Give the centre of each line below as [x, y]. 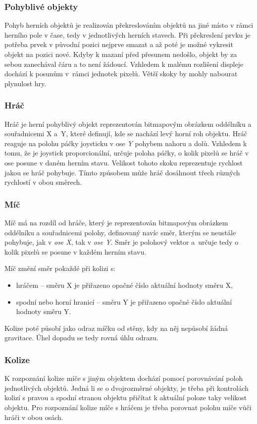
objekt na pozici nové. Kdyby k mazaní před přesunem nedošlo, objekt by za [121, 54]
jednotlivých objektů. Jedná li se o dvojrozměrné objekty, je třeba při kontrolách [127, 388]
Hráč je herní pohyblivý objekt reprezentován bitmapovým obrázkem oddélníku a [128, 124]
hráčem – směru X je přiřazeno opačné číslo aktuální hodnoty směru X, [124, 285]
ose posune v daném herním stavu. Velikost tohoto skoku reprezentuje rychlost [124, 162]
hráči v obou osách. [34, 417]
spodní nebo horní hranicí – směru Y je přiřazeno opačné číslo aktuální [124, 301]
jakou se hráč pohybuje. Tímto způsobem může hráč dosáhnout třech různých [122, 172]
